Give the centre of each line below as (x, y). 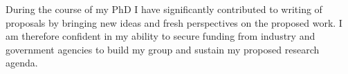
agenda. (22, 63)
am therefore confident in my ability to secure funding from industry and (161, 36)
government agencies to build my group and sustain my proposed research (163, 49)
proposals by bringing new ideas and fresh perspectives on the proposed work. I (174, 22)
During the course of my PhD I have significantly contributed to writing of (164, 9)
